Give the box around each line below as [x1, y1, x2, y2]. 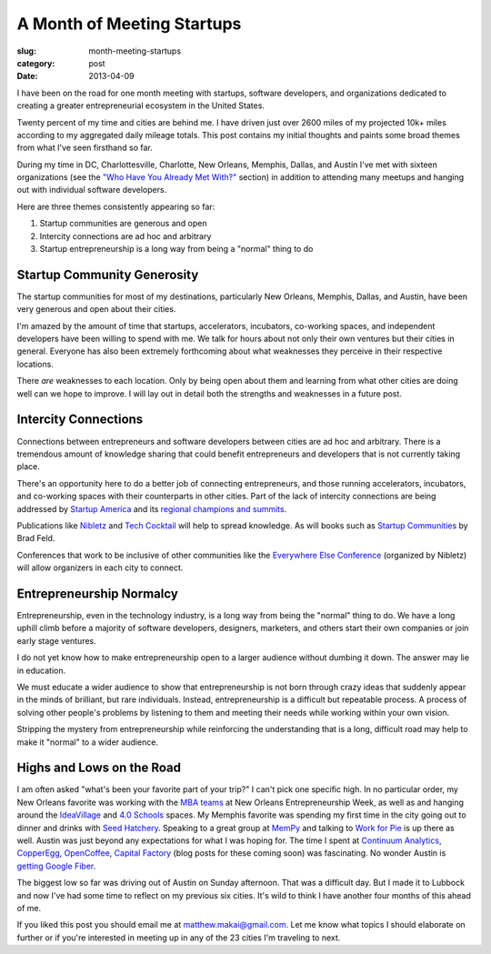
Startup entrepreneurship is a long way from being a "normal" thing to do [39, 244, 314, 255]
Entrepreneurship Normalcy [16, 586, 179, 601]
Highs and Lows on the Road [16, 760, 182, 776]
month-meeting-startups [88, 45, 182, 56]
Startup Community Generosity [16, 266, 199, 282]
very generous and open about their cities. [16, 304, 176, 315]
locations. [16, 358, 54, 369]
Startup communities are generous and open [39, 218, 207, 229]
